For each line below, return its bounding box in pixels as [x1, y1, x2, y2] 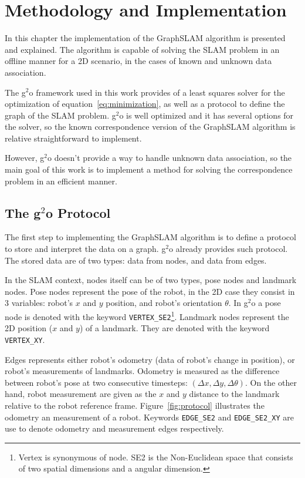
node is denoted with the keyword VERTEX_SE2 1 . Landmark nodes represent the [5, 309, 289, 322]
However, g [5, 152, 45, 164]
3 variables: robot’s [5, 297, 73, 309]
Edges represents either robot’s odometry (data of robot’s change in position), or [5, 353, 295, 365]
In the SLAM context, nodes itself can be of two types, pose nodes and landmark [5, 274, 297, 286]
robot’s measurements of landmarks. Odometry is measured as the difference [5, 365, 280, 377]
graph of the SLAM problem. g [5, 109, 116, 121]
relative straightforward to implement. [5, 132, 142, 144]
